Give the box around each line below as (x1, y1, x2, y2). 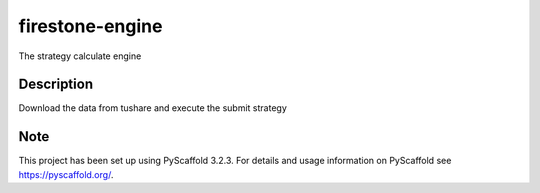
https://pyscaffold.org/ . (18, 168, 114, 180)
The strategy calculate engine (18, 50, 142, 62)
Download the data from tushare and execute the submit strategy (18, 102, 287, 114)
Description (18, 76, 94, 93)
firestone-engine (18, 15, 163, 37)
